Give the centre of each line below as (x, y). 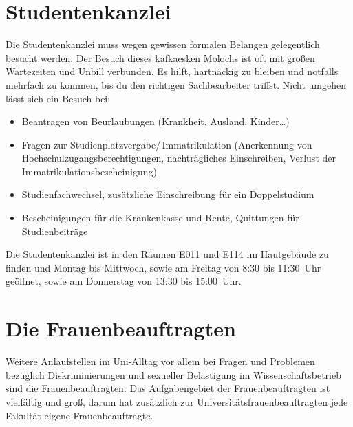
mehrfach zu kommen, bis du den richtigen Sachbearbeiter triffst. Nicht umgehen (176, 84)
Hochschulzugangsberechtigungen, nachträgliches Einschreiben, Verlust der (179, 158)
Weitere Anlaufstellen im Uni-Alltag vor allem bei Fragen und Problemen (160, 361)
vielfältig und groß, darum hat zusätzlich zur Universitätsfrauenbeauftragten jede (177, 401)
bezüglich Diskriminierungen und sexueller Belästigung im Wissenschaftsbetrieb (173, 374)
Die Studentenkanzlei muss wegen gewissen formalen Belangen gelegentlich (163, 44)
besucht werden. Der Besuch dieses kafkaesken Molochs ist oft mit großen (160, 57)
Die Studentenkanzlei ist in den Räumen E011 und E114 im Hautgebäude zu (167, 254)
